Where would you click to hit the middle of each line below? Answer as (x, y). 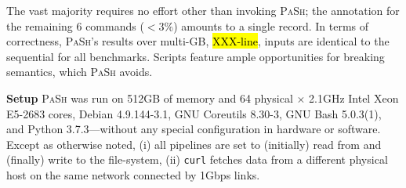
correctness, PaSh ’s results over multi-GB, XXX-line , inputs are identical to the (198, 41)
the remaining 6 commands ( (75, 25)
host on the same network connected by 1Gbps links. (133, 175)
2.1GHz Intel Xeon (354, 98)
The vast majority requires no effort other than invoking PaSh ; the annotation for (203, 10)
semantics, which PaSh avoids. (80, 72)
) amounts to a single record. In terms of (271, 25)
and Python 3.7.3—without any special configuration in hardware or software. (194, 129)
